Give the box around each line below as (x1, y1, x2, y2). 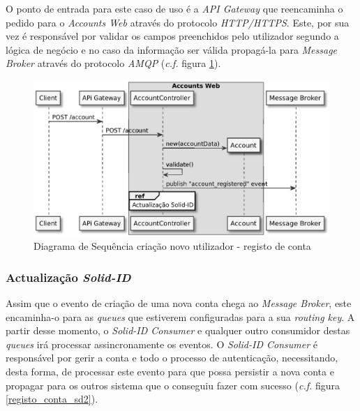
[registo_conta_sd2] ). (6, 391, 98, 406)
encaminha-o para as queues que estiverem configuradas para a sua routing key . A (6, 309, 355, 324)
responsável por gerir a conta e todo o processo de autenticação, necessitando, (6, 350, 338, 365)
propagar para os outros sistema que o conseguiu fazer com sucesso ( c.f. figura (6, 378, 340, 392)
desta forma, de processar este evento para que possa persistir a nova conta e (6, 364, 334, 378)
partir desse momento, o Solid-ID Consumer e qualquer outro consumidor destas (6, 323, 350, 338)
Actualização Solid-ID (6, 268, 131, 285)
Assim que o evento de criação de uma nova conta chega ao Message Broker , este (6, 295, 352, 310)
